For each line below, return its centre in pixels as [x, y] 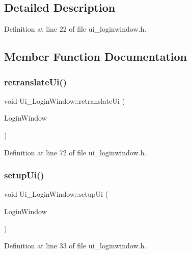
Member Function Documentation [96, 56]
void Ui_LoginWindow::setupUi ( [56, 194]
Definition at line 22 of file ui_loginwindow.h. [75, 29]
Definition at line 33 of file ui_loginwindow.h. [75, 246]
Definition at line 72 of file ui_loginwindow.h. [75, 152]
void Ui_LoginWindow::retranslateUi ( [64, 100]
